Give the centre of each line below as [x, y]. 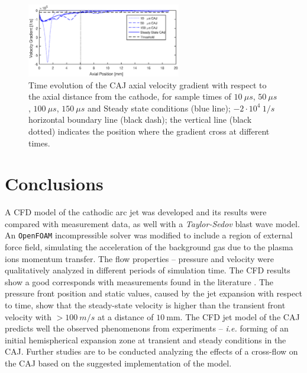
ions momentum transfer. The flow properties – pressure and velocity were [139, 258]
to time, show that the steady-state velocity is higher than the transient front [145, 305]
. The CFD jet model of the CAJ [240, 316]
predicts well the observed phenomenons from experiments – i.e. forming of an [147, 328]
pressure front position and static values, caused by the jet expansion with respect [153, 293]
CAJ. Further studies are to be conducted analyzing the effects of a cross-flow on [151, 351]
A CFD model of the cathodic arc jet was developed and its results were [136, 212]
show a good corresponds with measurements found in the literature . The [139, 281]
